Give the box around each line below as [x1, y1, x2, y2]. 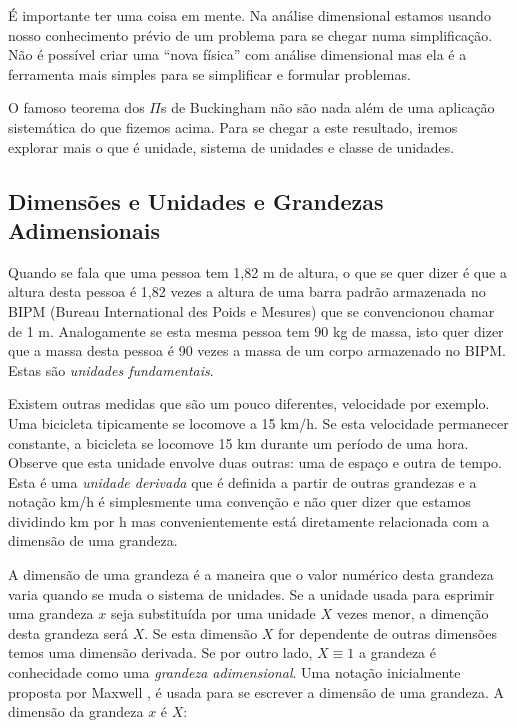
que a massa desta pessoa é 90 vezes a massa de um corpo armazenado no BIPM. [8, 340, 506, 361]
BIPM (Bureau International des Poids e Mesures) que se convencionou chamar [8, 300, 495, 321]
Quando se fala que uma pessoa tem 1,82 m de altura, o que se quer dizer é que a [8, 261, 507, 282]
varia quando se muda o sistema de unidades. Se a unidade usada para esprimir [8, 583, 495, 604]
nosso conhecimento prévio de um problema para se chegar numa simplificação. [8, 24, 493, 45]
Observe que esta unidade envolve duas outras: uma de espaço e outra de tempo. [8, 452, 502, 473]
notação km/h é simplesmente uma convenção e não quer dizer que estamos [8, 491, 471, 512]
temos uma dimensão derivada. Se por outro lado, [8, 642, 313, 663]
